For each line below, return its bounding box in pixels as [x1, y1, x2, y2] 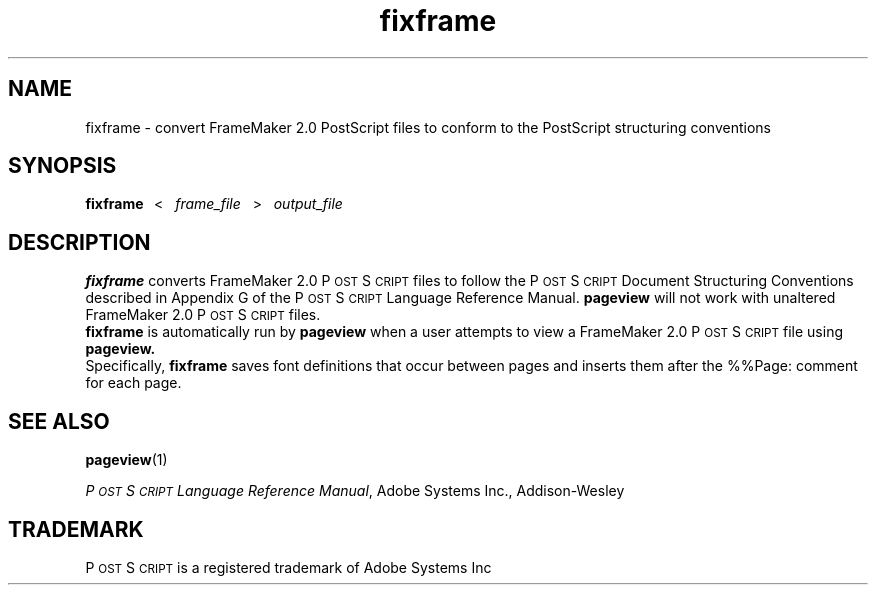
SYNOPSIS [8, 153, 117, 179]
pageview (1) [85, 451, 168, 469]
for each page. [85, 374, 182, 392]
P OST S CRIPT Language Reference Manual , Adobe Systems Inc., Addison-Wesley [85, 482, 625, 500]
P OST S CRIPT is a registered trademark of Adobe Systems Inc [85, 558, 492, 576]
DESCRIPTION [8, 229, 151, 255]
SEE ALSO [8, 408, 110, 434]
